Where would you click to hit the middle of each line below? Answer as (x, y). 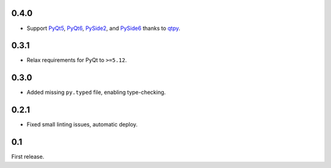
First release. (28, 157)
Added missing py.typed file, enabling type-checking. (96, 93)
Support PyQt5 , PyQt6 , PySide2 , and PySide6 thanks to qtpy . (104, 28)
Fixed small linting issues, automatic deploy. (82, 124)
